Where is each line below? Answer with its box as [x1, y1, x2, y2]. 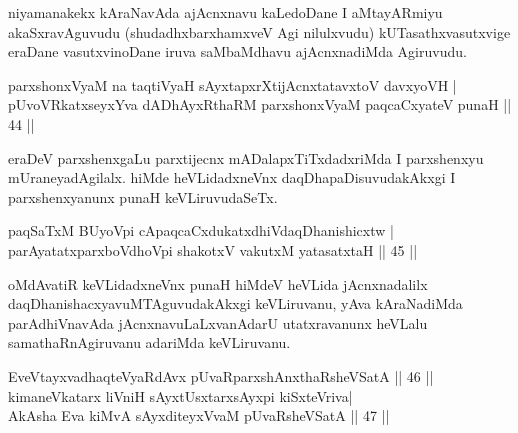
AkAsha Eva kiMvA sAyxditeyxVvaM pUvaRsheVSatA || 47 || [8, 405, 390, 426]
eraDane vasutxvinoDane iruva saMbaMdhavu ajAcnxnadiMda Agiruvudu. [8, 41, 467, 62]
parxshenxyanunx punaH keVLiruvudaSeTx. [8, 186, 278, 207]
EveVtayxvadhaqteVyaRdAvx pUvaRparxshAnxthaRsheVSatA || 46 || [8, 365, 434, 386]
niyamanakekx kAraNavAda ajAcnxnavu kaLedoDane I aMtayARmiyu [8, 2, 443, 22]
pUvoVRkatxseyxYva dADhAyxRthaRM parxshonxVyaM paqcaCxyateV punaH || [8, 94, 512, 115]
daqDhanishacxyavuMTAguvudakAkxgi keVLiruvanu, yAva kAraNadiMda [8, 293, 463, 314]
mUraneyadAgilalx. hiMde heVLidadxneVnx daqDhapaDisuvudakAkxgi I [8, 167, 456, 188]
